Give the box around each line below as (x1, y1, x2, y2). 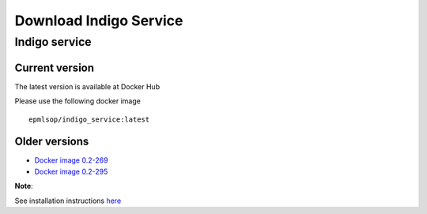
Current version (14, 61, 95, 74)
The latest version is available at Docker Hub (14, 81, 161, 91)
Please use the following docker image (14, 96, 142, 106)
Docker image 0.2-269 (34, 156, 108, 165)
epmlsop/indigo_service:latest (28, 115, 150, 124)
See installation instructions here (14, 196, 122, 205)
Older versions (14, 135, 89, 148)
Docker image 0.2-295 (34, 167, 108, 176)
